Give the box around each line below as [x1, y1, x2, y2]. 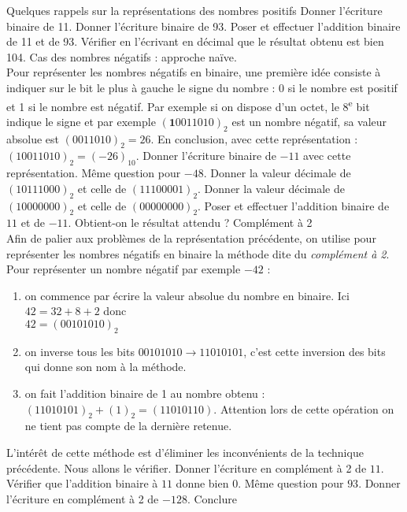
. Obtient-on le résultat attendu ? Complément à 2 [68, 214, 313, 231]
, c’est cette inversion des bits [243, 343, 386, 359]
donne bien [176, 475, 229, 492]
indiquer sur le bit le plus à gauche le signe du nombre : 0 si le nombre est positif [6, 79, 398, 95]
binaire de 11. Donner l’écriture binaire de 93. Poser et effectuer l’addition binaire [6, 17, 401, 34]
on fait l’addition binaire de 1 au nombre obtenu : [24, 384, 265, 401]
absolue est [6, 130, 60, 147]
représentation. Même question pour [6, 165, 181, 181]
